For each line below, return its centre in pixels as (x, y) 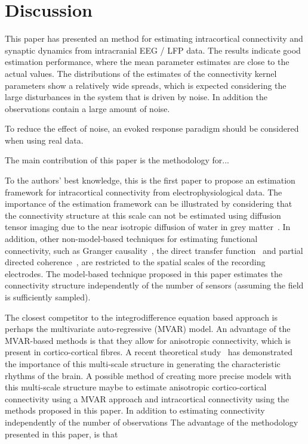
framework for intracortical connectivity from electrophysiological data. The (144, 192)
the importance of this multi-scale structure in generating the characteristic (143, 363)
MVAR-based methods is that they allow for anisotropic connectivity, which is (148, 340)
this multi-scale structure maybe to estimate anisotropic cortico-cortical (136, 387)
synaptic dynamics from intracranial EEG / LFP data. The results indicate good (153, 50)
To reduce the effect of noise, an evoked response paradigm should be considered (152, 128)
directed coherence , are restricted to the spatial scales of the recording (135, 262)
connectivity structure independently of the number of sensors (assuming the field (154, 285)
